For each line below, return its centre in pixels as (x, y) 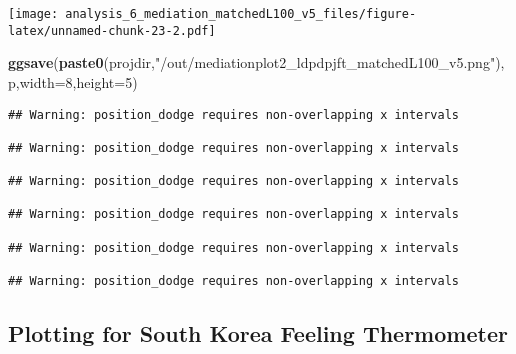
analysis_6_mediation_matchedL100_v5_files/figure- (241, 14)
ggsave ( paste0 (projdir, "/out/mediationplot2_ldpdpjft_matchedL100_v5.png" (252, 62)
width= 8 (46, 81)
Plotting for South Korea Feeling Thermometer (258, 333)
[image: (33, 14)
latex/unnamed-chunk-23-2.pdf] (112, 30)
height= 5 (104, 81)
